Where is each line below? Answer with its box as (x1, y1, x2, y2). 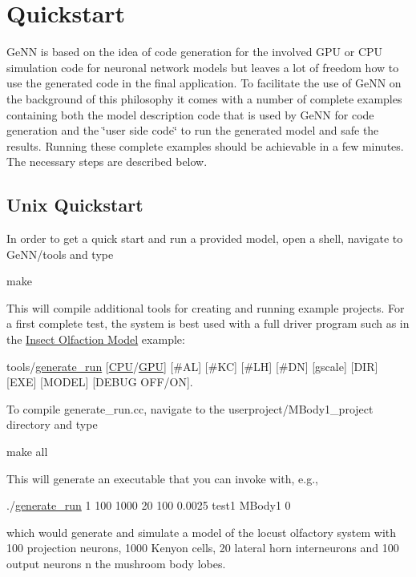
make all (6, 443, 48, 460)
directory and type (6, 416, 98, 433)
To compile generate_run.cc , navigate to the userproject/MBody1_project (6, 400, 374, 417)
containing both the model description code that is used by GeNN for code (6, 106, 374, 123)
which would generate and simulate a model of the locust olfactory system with (6, 523, 397, 540)
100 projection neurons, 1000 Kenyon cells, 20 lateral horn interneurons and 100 (6, 539, 399, 556)
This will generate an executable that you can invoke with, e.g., (6, 470, 318, 486)
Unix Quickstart (6, 192, 143, 217)
